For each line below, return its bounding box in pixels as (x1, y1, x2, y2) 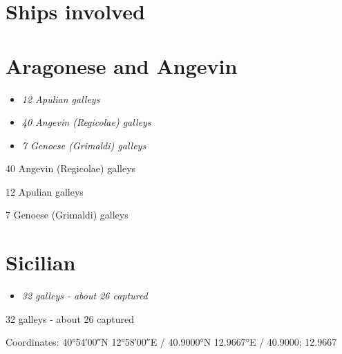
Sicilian (6, 248, 76, 277)
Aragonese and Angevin (6, 51, 238, 80)
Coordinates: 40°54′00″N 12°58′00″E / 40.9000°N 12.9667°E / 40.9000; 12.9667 (6, 335, 337, 349)
